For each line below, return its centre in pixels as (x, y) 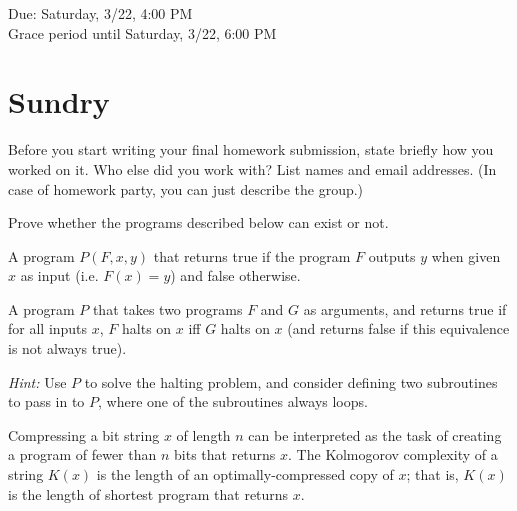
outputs (392, 255)
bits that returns (225, 454)
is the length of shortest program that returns (148, 493)
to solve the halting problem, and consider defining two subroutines (291, 381)
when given (466, 255)
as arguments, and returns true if (405, 308)
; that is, (432, 474)
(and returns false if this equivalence (398, 328)
